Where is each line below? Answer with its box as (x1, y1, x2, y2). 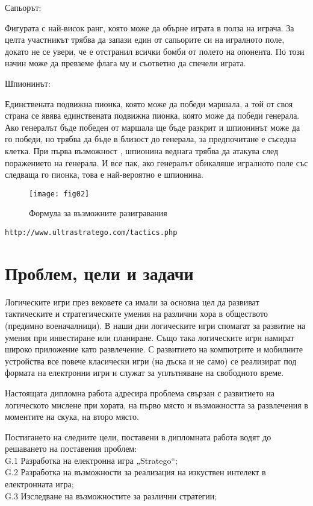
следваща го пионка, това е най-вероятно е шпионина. (5, 168, 203, 181)
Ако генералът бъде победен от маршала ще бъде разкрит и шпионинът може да (5, 120, 300, 133)
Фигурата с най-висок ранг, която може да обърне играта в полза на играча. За (5, 21, 294, 34)
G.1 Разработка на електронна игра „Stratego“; (5, 454, 178, 466)
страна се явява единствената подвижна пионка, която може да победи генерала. (5, 109, 300, 122)
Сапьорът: (5, 1, 42, 13)
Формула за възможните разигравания (29, 207, 167, 219)
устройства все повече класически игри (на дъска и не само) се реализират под (5, 354, 297, 367)
